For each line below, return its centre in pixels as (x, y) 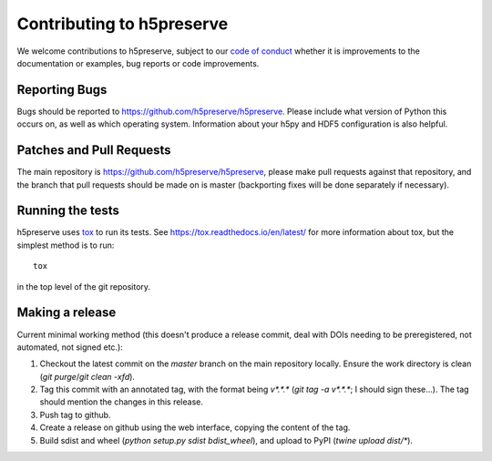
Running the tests (68, 211)
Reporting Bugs (62, 90)
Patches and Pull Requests (94, 150)
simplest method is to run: (66, 245)
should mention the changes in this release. (122, 402)
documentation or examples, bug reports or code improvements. (138, 63)
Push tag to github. (75, 415)
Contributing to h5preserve (123, 24)
